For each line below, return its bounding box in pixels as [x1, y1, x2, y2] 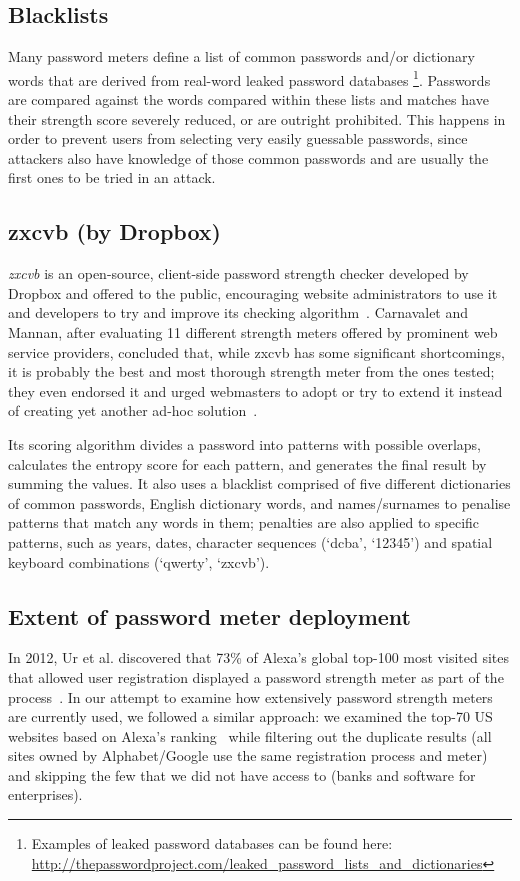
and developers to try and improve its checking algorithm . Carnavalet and [8, 302, 469, 323]
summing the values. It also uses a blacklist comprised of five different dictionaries [8, 473, 511, 494]
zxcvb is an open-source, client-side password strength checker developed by [8, 263, 469, 284]
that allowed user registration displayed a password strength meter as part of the [8, 666, 504, 687]
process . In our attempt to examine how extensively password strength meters [8, 686, 493, 707]
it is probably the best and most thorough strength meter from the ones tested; [8, 361, 495, 382]
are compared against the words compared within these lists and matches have [8, 89, 489, 110]
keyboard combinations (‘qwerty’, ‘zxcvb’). [8, 551, 270, 572]
